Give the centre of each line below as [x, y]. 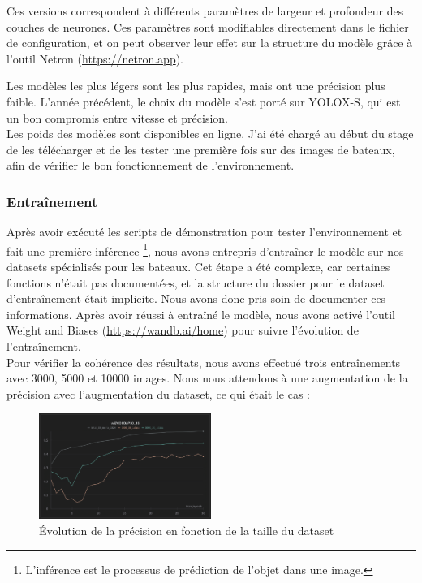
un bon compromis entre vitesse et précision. [118, 117]
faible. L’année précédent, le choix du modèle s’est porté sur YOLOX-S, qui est [204, 101]
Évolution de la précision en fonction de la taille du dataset [187, 530]
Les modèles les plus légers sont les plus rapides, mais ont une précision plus [196, 86]
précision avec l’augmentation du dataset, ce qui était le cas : [158, 393]
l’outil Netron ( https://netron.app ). [95, 58]
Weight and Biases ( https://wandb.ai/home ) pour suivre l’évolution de [183, 330]
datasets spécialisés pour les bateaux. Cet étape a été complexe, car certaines [198, 266]
